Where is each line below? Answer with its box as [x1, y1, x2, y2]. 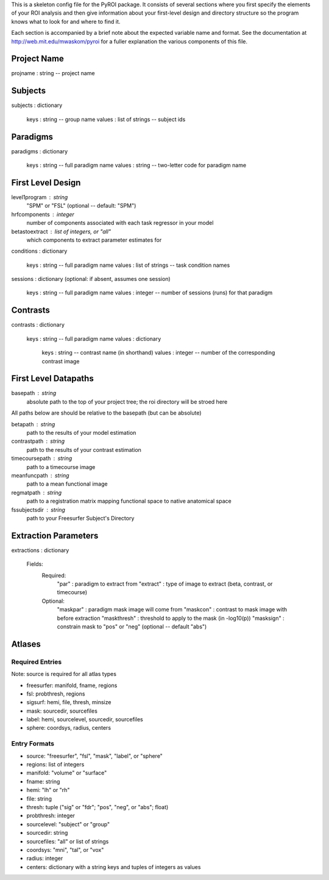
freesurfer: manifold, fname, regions [26, 682, 118, 689]
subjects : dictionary [11, 101, 63, 109]
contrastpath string [11, 437, 65, 445]
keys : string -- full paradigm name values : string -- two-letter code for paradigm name [26, 162, 247, 169]
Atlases [11, 639, 41, 649]
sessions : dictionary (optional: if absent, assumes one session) [11, 275, 171, 283]
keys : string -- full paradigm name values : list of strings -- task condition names [26, 261, 230, 269]
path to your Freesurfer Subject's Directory [26, 514, 135, 522]
